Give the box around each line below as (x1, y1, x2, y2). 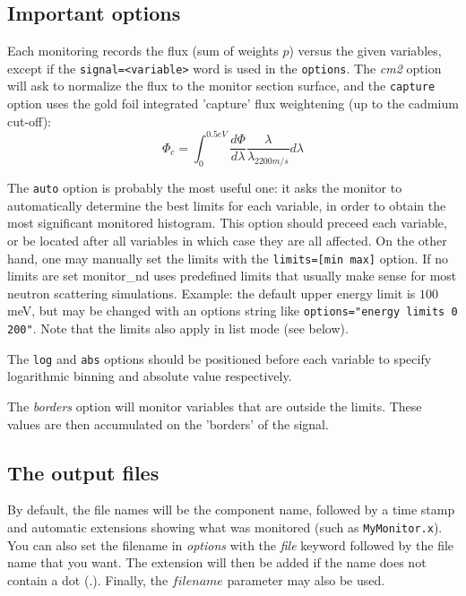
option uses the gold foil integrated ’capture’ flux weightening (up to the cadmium (7, 94, 459, 113)
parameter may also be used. (227, 570, 385, 589)
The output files (7, 458, 160, 486)
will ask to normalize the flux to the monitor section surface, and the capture (7, 76, 436, 95)
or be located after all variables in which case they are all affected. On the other (7, 231, 447, 250)
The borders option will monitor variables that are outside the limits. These (7, 397, 422, 416)
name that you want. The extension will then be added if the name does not (7, 553, 427, 572)
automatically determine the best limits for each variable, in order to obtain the (7, 195, 446, 214)
